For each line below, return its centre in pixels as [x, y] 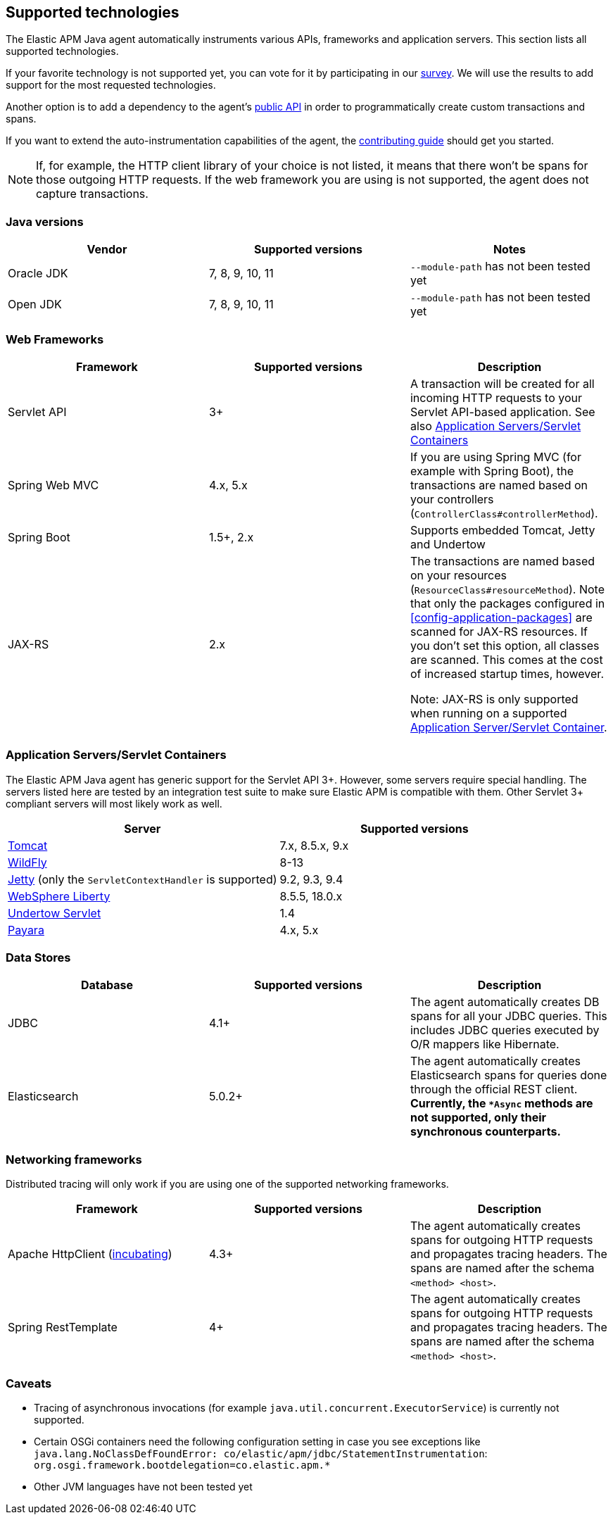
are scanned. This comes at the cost [506, 659]
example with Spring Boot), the [492, 471]
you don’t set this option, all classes [505, 645]
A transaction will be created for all [502, 383]
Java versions [45, 221]
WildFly [27, 862]
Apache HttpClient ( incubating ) [90, 1254]
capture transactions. [92, 194]
